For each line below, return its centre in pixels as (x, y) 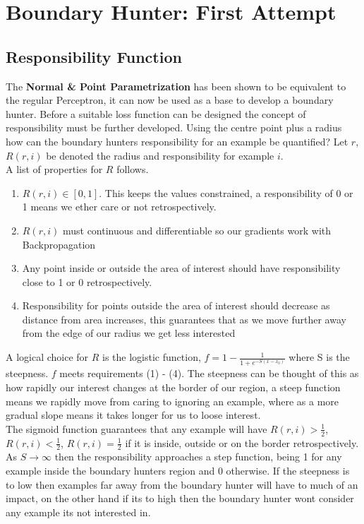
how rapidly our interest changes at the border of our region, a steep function (173, 387)
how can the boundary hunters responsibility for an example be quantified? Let (177, 141)
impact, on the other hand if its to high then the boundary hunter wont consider (180, 498)
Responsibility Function (94, 56)
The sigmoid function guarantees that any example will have (136, 428)
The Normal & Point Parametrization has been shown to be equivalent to (176, 86)
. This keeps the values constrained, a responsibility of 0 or (226, 192)
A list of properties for (54, 169)
